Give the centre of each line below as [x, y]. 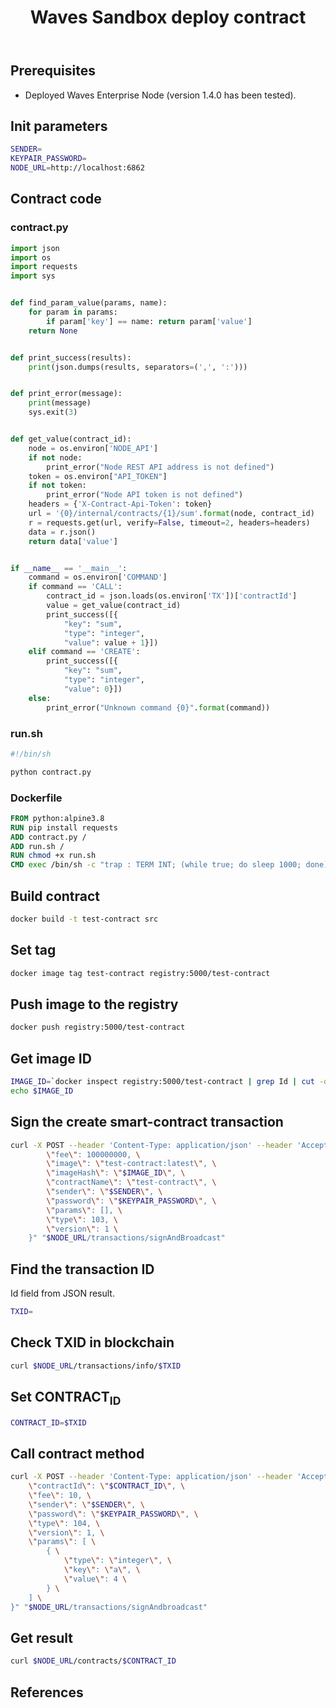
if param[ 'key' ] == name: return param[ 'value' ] [149, 321]
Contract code [56, 199]
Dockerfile [36, 798]
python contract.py [51, 772]
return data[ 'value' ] [73, 541]
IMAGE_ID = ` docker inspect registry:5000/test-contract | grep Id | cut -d [169, 1082]
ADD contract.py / [48, 837]
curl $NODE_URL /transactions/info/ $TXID [96, 1366]
